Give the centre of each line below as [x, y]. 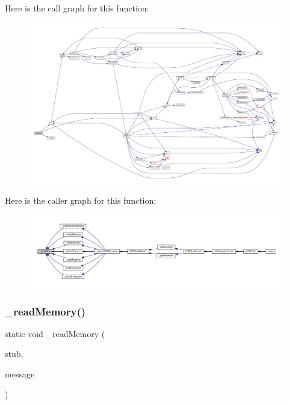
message [20, 373]
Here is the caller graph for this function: [81, 200]
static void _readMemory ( [55, 333]
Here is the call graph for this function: [77, 8]
